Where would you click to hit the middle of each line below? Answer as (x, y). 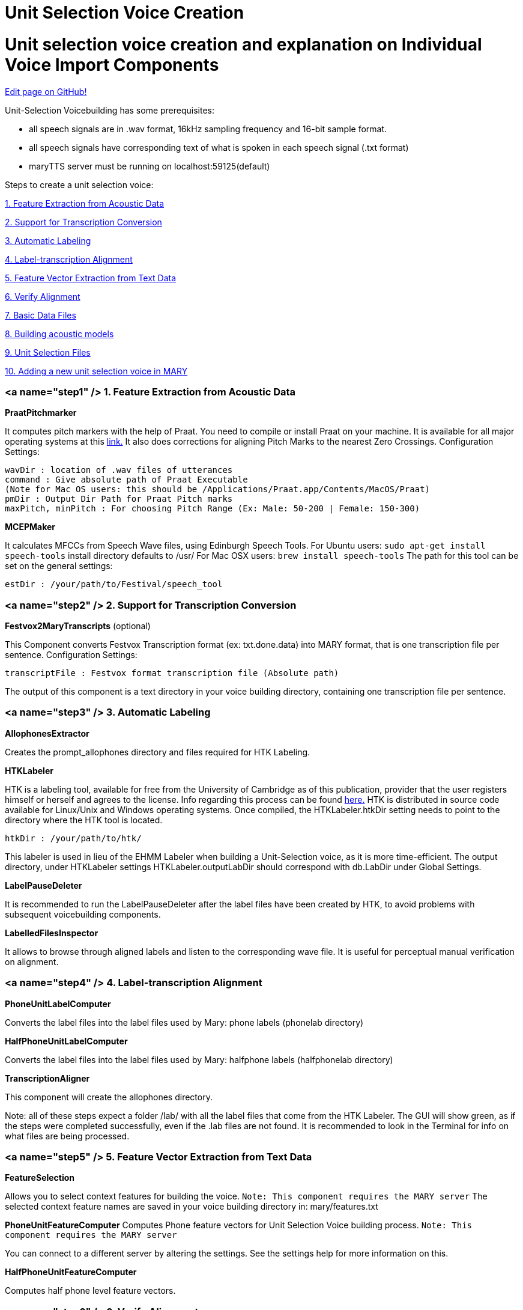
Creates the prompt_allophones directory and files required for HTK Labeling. (158, 752)
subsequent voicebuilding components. (83, 914)
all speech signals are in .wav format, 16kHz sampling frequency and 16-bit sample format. (208, 129)
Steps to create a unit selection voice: (79, 184)
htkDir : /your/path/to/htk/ (73, 838)
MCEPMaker (30, 527)
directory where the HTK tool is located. (84, 820)
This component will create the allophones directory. (109, 1097)
